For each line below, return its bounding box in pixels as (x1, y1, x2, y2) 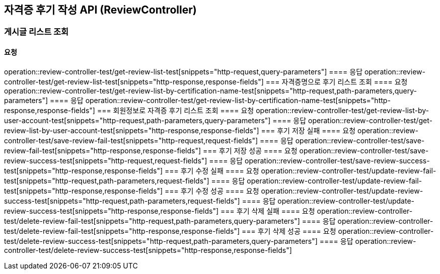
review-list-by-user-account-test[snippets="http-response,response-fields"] (4, 126, 259, 135)
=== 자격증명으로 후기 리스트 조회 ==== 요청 (265, 77, 408, 86)
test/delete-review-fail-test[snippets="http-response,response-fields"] (4, 226, 240, 235)
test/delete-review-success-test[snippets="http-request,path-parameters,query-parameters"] (4, 236, 318, 245)
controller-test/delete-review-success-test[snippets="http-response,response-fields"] (4, 245, 292, 254)
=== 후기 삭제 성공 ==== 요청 (241, 226, 336, 235)
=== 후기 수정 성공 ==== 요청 (164, 186, 259, 195)
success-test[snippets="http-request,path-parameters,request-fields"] (4, 196, 240, 205)
